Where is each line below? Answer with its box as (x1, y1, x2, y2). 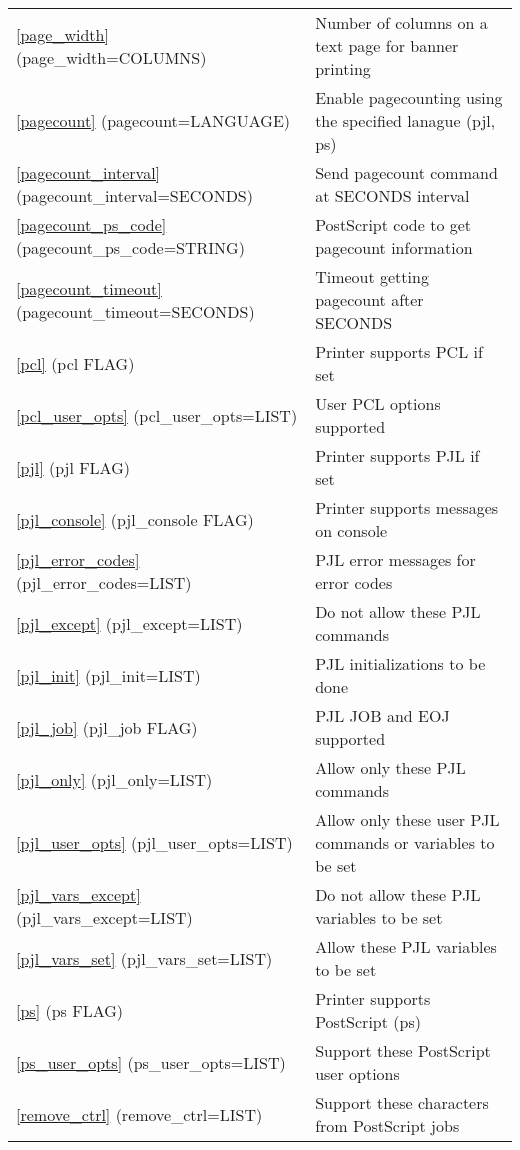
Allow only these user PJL (315, 808, 500, 831)
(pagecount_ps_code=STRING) (16, 236, 245, 259)
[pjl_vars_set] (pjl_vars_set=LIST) (16, 946, 273, 970)
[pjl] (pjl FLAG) (16, 455, 130, 479)
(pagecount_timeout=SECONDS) (16, 299, 255, 323)
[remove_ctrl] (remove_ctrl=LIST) (16, 1102, 263, 1126)
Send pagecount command (315, 161, 498, 184)
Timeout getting (315, 265, 429, 288)
